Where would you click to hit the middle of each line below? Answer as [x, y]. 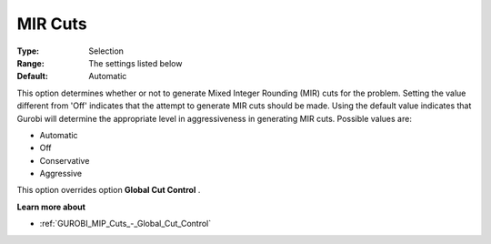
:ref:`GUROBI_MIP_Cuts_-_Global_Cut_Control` [125, 224]
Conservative [65, 160]
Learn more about [51, 207]
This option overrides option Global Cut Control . [109, 190]
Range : [30, 63]
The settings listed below [135, 63]
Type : [28, 51]
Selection [106, 51]
